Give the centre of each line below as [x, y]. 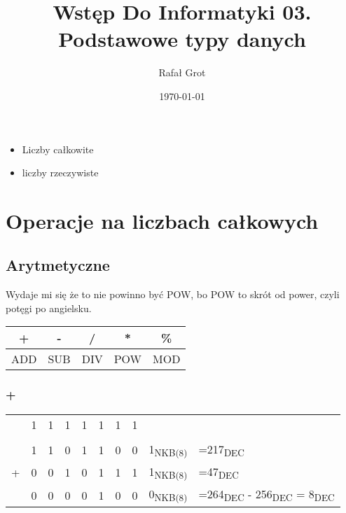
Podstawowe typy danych [182, 39]
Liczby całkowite [58, 149]
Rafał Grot [182, 72]
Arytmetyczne [58, 265]
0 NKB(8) [168, 495]
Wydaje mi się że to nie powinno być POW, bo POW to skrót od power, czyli [173, 294]
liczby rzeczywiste [60, 173]
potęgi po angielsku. [49, 308]
